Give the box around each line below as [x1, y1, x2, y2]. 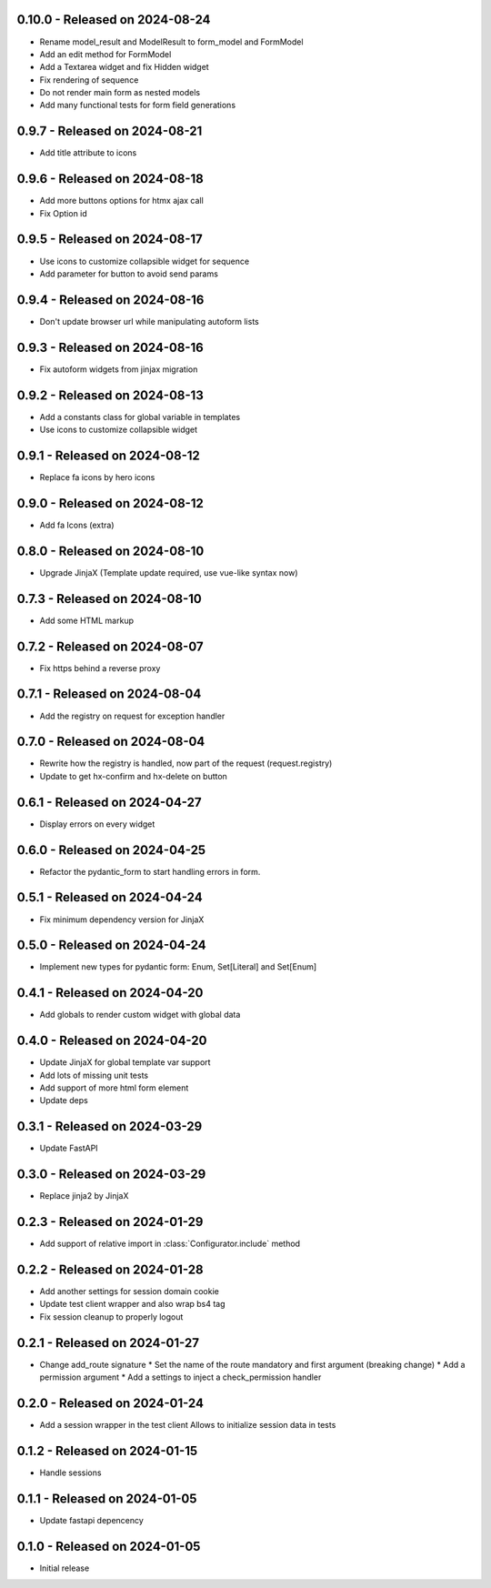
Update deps [39, 1095, 88, 1106]
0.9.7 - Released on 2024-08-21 [16, 124, 203, 139]
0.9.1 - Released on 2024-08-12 [16, 447, 200, 463]
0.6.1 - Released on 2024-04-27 [16, 794, 202, 809]
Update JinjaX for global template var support [39, 1057, 211, 1068]
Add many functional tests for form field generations [39, 100, 236, 111]
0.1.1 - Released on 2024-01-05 [16, 1491, 197, 1506]
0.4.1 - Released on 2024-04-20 [16, 985, 204, 1000]
